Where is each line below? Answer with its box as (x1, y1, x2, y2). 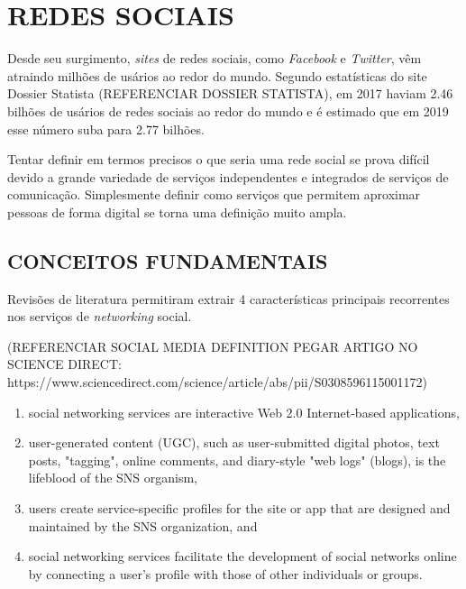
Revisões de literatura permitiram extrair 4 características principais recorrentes (7, 289, 450, 308)
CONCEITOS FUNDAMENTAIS (7, 246, 328, 274)
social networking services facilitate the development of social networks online (28, 547, 457, 566)
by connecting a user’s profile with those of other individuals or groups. (28, 564, 423, 583)
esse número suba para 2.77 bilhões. (7, 119, 205, 138)
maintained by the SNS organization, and (28, 516, 258, 535)
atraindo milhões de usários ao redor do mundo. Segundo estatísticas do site (7, 66, 427, 85)
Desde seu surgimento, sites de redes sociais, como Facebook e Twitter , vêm (7, 49, 422, 68)
